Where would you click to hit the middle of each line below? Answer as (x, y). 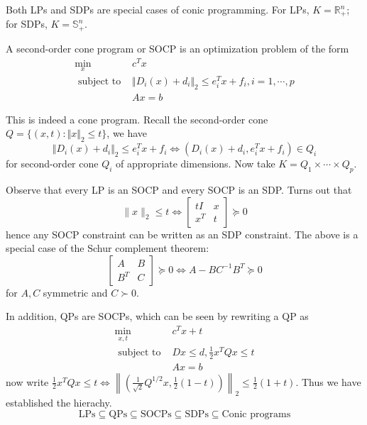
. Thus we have (328, 381)
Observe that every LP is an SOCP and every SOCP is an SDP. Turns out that (179, 189)
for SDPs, (27, 24)
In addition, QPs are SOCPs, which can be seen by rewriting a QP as (157, 316)
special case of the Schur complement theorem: (108, 248)
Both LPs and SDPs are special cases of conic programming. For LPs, (158, 9)
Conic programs (256, 415)
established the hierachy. (59, 403)
